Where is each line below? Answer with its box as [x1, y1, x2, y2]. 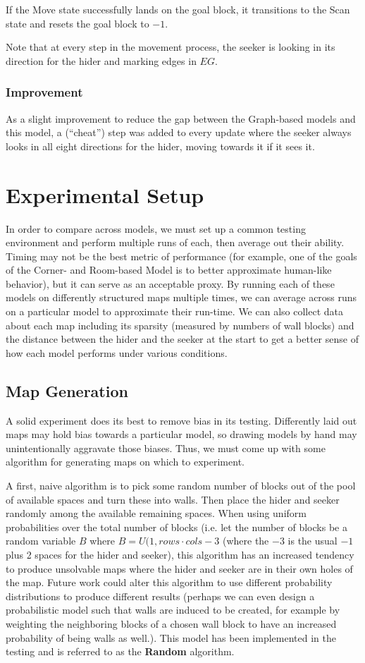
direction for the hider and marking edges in [6, 53, 197, 68]
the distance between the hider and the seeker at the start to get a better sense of [6, 331, 359, 346]
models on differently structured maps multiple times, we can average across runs [6, 290, 357, 305]
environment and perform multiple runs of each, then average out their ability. [6, 235, 345, 250]
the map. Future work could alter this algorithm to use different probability [6, 575, 333, 590]
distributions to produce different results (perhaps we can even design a [6, 588, 315, 603]
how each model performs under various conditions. [6, 345, 228, 360]
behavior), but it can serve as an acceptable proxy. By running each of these [6, 276, 335, 291]
